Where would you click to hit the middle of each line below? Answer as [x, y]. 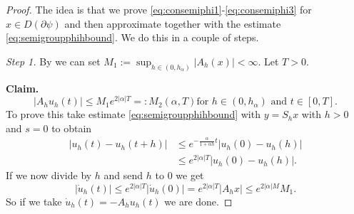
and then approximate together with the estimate [173, 23]
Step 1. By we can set [53, 61]
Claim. [22, 88]
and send [123, 175]
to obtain [72, 128]
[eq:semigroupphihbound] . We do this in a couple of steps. [132, 37]
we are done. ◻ [198, 201]
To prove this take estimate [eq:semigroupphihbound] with [133, 114]
